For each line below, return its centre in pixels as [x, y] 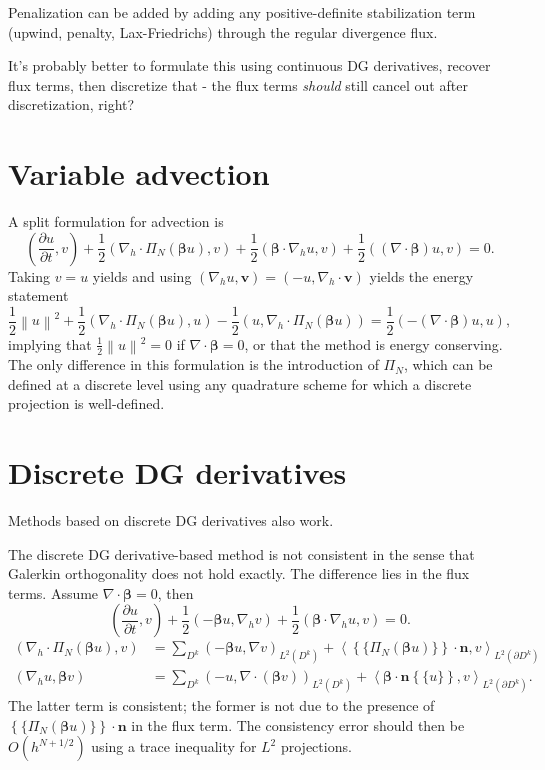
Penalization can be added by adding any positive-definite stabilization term [242, 12]
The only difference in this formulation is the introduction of [193, 364]
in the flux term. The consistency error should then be [298, 724]
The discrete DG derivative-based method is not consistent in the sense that [241, 553]
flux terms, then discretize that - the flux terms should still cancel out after [238, 84]
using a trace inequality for [174, 746]
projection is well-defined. [86, 403]
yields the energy [421, 275]
